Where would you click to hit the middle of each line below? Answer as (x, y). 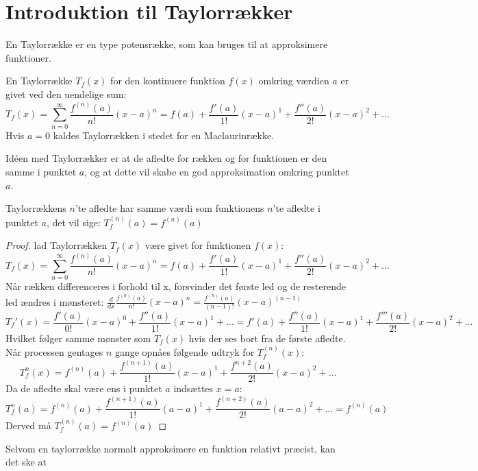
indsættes (193, 388)
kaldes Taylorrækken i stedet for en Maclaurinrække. (164, 135)
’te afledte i (297, 208)
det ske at (26, 462)
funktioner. (28, 57)
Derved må (28, 425)
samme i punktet (41, 171)
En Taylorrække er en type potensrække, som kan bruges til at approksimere (167, 44)
